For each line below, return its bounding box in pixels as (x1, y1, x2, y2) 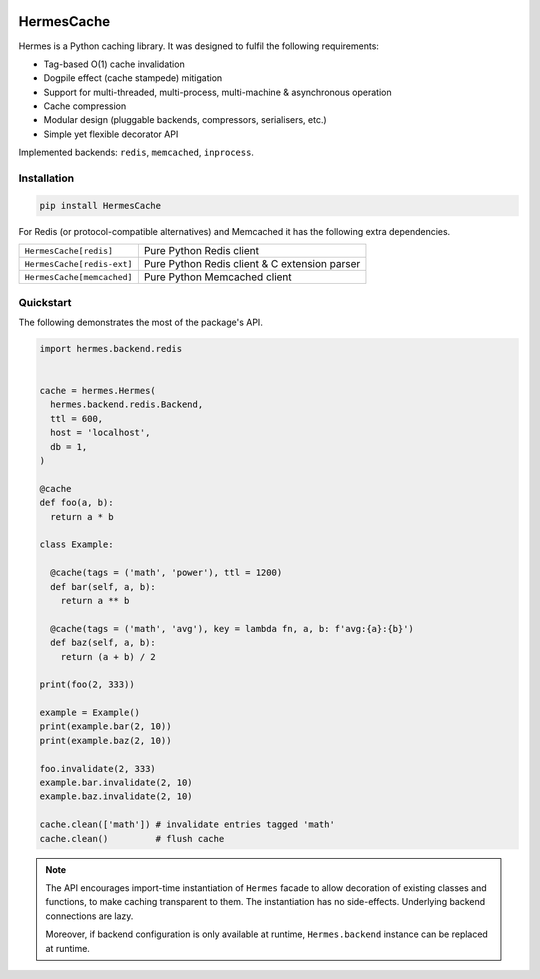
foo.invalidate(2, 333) (39, 763, 157, 774)
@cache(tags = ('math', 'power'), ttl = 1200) (50, 567, 283, 579)
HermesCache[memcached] (24, 271, 133, 282)
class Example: (39, 539, 114, 550)
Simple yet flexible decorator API (43, 128, 179, 140)
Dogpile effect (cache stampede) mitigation (43, 72, 223, 84)
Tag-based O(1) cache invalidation (43, 58, 185, 70)
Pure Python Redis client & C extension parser (143, 257, 361, 271)
